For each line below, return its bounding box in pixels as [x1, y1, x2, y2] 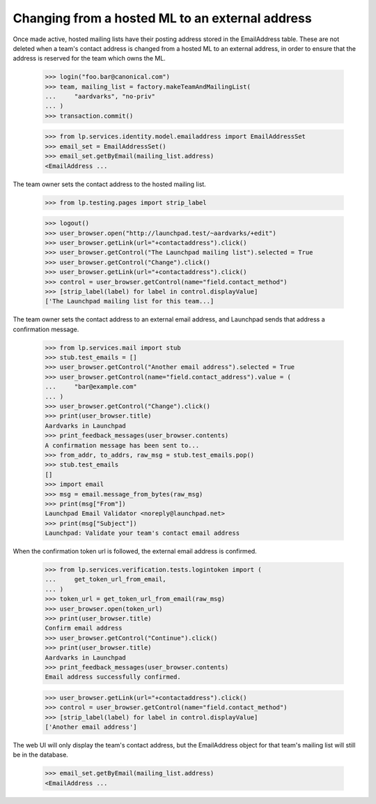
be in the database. [13, 750, 69, 759]
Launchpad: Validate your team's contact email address [45, 529, 240, 537]
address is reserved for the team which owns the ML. [13, 54, 166, 63]
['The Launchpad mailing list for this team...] [45, 297, 214, 305]
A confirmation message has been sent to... [45, 441, 200, 449]
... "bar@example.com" [45, 383, 137, 390]
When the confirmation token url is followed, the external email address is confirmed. [13, 547, 257, 556]
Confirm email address [45, 624, 123, 632]
